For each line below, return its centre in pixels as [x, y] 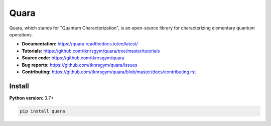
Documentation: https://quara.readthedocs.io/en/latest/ [80, 44]
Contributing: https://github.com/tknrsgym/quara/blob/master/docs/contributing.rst [109, 72]
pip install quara [42, 111]
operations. [21, 34]
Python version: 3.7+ [32, 98]
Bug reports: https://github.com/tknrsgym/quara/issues [80, 65]
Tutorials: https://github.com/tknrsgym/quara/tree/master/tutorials [91, 51]
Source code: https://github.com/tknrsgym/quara [73, 58]
